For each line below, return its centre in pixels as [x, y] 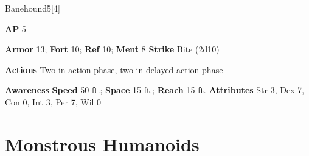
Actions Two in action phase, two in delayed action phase [114, 69]
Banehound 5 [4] [33, 8]
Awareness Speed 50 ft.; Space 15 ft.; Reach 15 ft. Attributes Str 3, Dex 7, [155, 90]
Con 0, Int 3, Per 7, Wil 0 [53, 101]
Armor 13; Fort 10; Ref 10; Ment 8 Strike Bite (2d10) [112, 49]
